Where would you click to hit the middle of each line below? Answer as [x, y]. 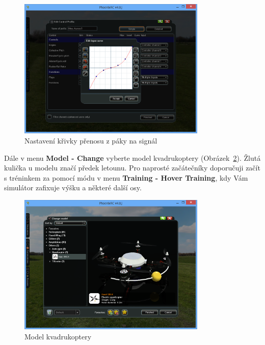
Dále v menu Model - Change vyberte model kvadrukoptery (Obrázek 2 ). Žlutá [132, 157]
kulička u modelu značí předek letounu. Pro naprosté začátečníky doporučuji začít [132, 168]
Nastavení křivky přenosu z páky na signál [91, 140]
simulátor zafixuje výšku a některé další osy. [73, 188]
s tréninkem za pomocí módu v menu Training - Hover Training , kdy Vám [126, 177]
